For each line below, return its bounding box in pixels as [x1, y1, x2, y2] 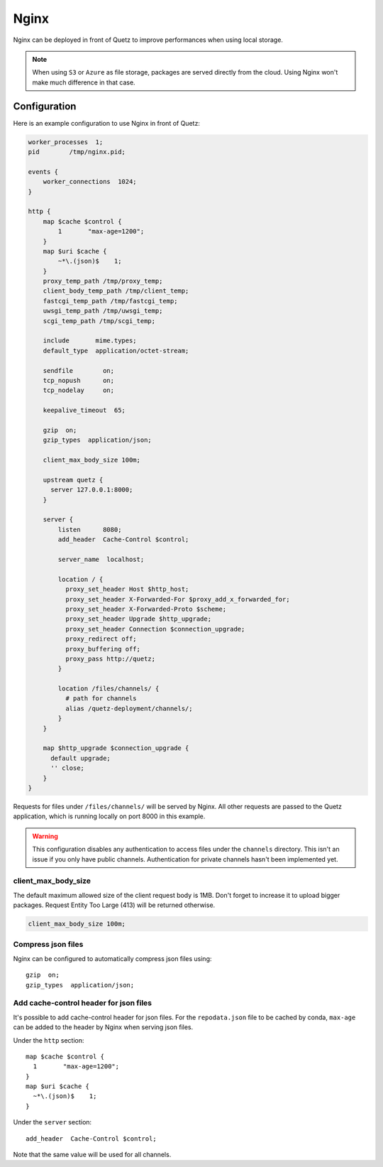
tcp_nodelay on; [43, 386, 115, 394]
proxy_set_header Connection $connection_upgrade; [65, 625, 245, 633]
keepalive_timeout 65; [43, 406, 126, 415]
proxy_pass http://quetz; [65, 654, 156, 663]
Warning [32, 832, 58, 840]
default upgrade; [50, 754, 111, 762]
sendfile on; [43, 367, 115, 374]
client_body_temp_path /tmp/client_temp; [43, 287, 189, 295]
